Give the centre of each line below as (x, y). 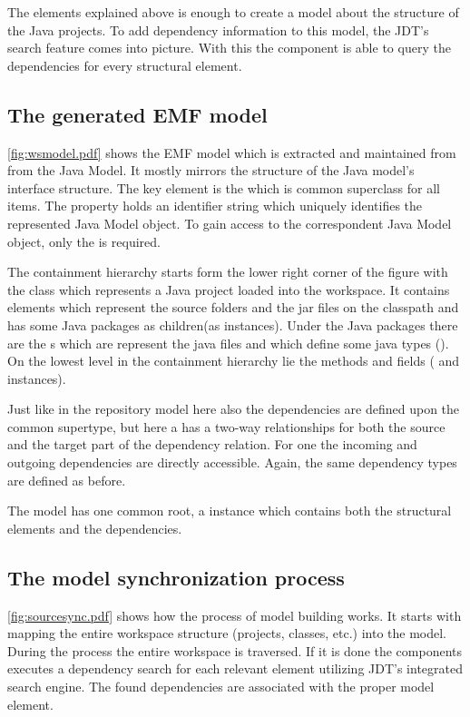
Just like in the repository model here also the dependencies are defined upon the (234, 409)
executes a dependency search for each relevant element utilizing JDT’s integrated (235, 668)
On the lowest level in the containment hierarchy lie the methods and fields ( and (234, 361)
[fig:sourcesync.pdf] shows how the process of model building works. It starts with (235, 615)
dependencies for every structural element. (125, 65)
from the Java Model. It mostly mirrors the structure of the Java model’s (211, 170)
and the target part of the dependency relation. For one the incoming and (212, 444)
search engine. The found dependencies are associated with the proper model (221, 687)
